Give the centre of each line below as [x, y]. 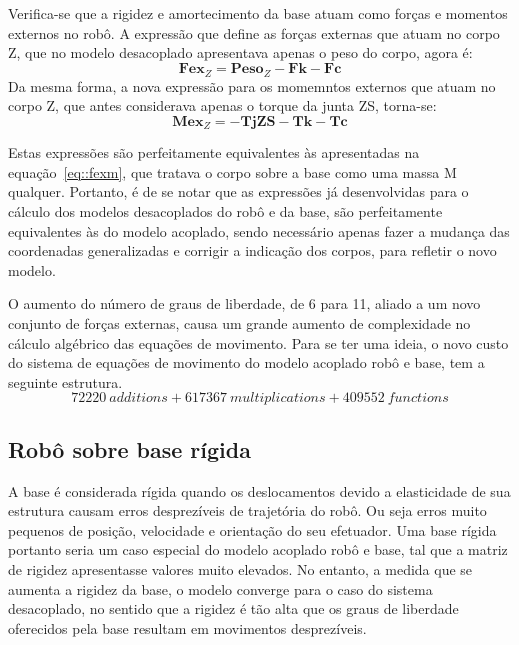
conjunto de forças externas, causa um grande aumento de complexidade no [239, 322]
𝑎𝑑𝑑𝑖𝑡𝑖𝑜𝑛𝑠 [138, 398]
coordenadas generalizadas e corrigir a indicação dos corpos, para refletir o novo [252, 250]
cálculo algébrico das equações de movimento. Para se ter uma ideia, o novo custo [258, 342]
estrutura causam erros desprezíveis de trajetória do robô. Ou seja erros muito [247, 510]
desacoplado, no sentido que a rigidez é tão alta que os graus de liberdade [233, 608]
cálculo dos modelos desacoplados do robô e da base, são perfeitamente [225, 211]
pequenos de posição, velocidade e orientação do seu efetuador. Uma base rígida [252, 529]
